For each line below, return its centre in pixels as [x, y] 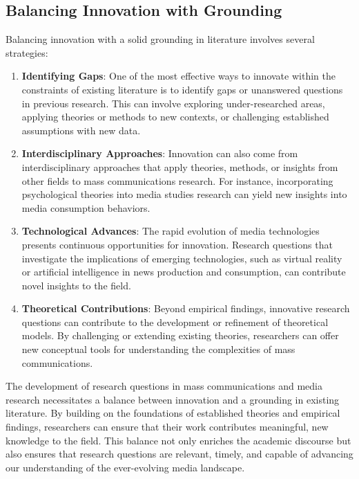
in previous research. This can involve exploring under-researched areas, [173, 103]
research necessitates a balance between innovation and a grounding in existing [173, 399]
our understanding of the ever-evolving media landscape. [125, 467]
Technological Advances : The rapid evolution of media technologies [171, 231]
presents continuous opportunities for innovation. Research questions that [177, 244]
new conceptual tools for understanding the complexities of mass [158, 349]
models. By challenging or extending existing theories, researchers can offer [180, 335]
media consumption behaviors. [86, 207]
